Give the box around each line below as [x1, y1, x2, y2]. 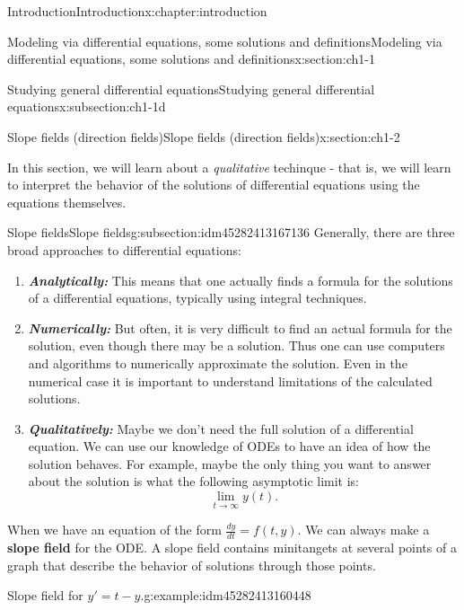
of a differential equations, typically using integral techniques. [28, 288, 367, 307]
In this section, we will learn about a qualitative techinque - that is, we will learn [7, 157, 451, 176]
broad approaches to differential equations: [7, 240, 241, 259]
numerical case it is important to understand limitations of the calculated [28, 371, 433, 390]
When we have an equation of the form [7, 520, 222, 539]
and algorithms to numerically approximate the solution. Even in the [28, 353, 407, 372]
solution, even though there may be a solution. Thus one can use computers [28, 336, 445, 355]
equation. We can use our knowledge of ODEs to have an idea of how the [28, 437, 431, 455]
